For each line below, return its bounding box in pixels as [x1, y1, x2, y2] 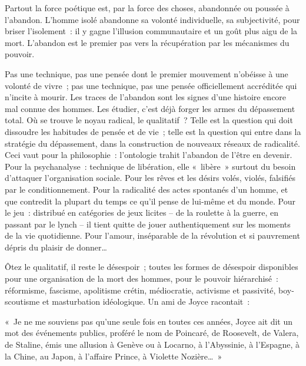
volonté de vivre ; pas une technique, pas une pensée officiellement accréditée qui [5, 79, 297, 91]
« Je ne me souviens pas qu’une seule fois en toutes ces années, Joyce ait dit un [5, 315, 292, 327]
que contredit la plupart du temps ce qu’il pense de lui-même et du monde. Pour [5, 194, 295, 207]
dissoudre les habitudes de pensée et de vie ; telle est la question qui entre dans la [5, 125, 301, 137]
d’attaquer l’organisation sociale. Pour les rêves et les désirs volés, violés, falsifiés [5, 172, 295, 184]
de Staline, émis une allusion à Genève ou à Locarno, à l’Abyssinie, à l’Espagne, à [5, 338, 300, 351]
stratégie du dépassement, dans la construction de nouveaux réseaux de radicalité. [5, 137, 300, 149]
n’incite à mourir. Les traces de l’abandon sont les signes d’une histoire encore [5, 91, 287, 103]
